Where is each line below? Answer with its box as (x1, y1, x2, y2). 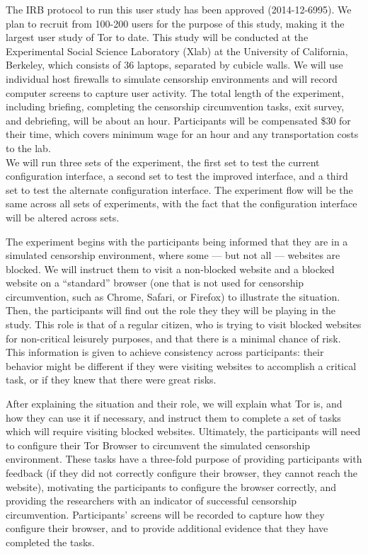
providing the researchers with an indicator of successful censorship (6, 493, 297, 508)
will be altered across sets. (6, 209, 120, 224)
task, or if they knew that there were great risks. (6, 372, 217, 387)
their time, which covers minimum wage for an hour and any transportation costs (6, 127, 359, 142)
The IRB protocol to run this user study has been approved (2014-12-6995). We (6, 2, 352, 16)
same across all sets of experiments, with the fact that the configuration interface (6, 196, 357, 211)
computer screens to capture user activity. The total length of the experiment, (6, 85, 344, 100)
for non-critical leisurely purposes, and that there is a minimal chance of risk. (6, 330, 341, 345)
